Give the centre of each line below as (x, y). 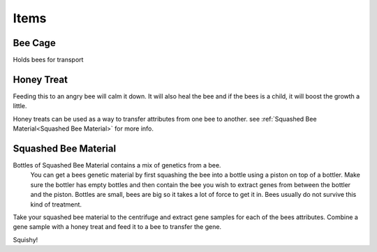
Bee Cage (34, 43)
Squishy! (25, 239)
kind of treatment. (56, 204)
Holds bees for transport (48, 60)
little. (20, 106)
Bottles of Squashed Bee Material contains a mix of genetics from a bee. (117, 165)
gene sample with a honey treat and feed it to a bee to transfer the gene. (117, 227)
